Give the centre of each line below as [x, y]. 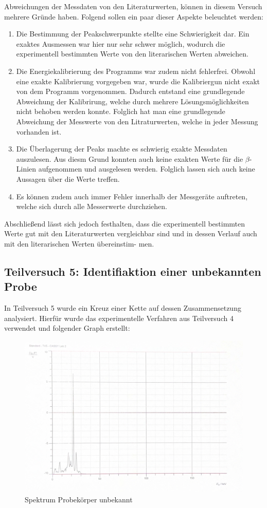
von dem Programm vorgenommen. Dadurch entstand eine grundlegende [130, 91]
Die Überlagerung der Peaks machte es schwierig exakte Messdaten [122, 149]
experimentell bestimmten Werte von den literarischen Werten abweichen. [132, 54]
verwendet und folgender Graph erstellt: [67, 328]
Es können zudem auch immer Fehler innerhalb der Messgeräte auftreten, [132, 196]
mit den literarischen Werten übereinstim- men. [79, 243]
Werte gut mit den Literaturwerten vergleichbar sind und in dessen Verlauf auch [131, 233]
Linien [26, 169]
